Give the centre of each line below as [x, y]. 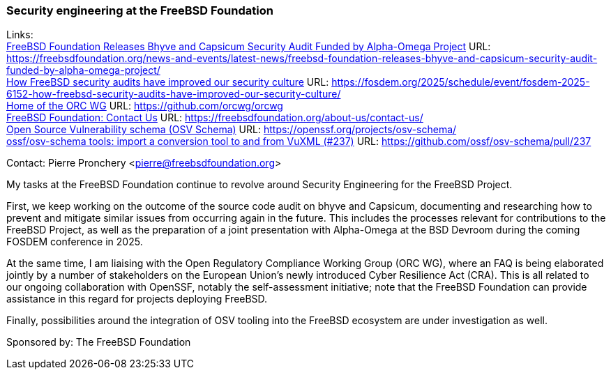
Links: [20, 35]
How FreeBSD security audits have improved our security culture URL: [168, 82]
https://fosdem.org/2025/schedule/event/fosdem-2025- [461, 82]
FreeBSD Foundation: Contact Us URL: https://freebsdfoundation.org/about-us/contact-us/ [215, 118]
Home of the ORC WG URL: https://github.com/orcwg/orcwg [145, 106]
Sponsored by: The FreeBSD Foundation [99, 342]
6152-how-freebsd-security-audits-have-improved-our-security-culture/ [174, 94]
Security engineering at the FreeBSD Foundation [140, 10]
